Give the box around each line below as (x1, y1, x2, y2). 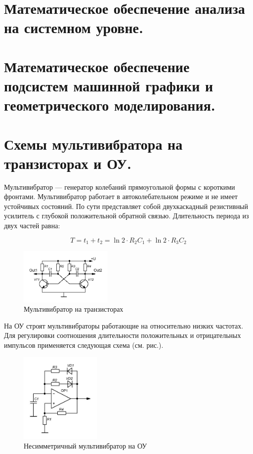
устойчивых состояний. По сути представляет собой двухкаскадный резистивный (4, 201, 249, 211)
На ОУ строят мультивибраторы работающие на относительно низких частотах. (4, 320, 244, 330)
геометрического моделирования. (4, 95, 215, 115)
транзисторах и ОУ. (4, 153, 131, 173)
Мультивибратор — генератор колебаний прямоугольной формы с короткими (4, 181, 235, 192)
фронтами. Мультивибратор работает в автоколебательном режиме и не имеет (4, 191, 238, 202)
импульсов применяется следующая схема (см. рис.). (4, 340, 164, 350)
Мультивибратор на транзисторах (24, 304, 124, 314)
